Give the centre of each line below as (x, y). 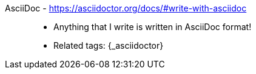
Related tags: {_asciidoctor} (109, 45)
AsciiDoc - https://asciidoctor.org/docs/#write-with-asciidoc (126, 8)
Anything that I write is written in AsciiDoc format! (153, 27)
